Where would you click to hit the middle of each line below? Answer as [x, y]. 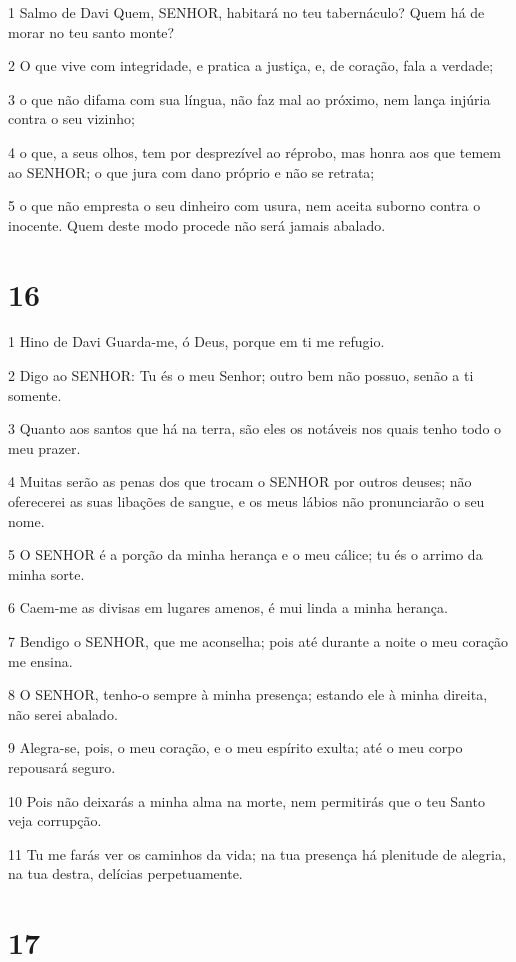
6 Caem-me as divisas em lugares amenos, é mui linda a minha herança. [228, 607]
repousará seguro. [62, 766]
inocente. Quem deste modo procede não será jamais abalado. [197, 224]
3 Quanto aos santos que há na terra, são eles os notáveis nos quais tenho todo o [255, 428]
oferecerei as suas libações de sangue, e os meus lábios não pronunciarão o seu [246, 501]
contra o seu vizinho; [71, 118]
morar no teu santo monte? [91, 31]
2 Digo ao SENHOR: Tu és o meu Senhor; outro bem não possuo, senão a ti [241, 375]
